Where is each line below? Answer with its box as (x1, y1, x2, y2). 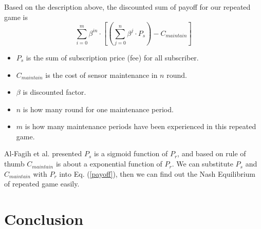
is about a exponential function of (55, 158, 162, 169)
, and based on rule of (177, 148, 246, 159)
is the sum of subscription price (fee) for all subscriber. (26, 52, 199, 63)
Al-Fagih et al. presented (4, 148, 82, 159)
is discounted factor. (23, 87, 86, 97)
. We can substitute (172, 158, 233, 169)
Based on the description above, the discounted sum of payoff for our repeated (4, 2, 251, 12)
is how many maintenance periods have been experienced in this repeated (25, 121, 256, 132)
